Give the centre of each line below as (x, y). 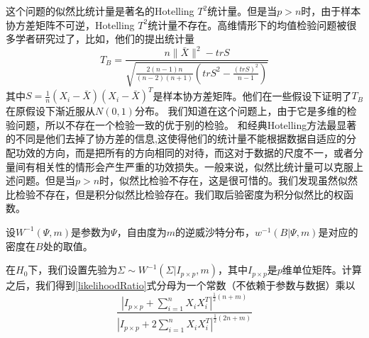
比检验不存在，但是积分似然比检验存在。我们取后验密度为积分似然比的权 (175, 194)
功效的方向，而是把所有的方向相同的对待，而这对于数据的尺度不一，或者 (184, 153)
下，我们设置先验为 (73, 270)
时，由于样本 (331, 11)
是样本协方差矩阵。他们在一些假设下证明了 (252, 95)
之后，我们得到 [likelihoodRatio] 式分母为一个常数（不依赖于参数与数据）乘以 (181, 285)
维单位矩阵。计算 (322, 270)
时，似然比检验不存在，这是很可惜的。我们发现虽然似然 (229, 180)
